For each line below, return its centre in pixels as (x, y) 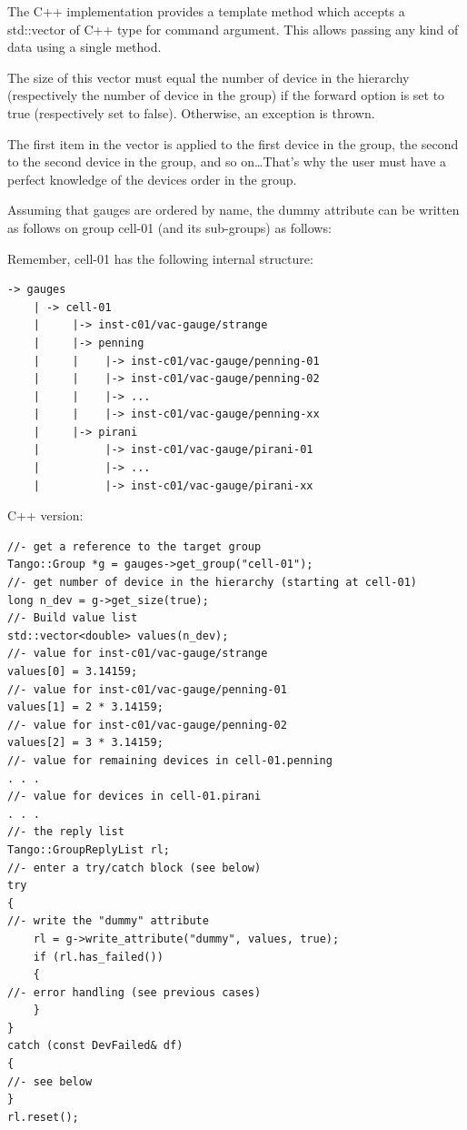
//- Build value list (73, 618)
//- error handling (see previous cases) (134, 992)
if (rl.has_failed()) (98, 957)
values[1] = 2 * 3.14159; (85, 707)
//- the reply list (66, 832)
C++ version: (45, 515)
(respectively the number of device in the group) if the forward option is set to (226, 95)
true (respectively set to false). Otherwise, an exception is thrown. (191, 112)
